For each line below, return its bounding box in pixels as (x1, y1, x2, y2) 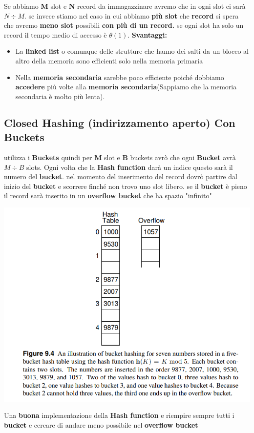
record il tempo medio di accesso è (4, 29, 107, 40)
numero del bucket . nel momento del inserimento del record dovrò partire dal (4, 171, 237, 182)
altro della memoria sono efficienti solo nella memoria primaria (15, 55, 203, 65)
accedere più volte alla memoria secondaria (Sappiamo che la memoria (15, 82, 237, 92)
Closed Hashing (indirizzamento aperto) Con (4, 115, 235, 130)
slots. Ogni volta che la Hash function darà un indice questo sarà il (26, 162, 233, 172)
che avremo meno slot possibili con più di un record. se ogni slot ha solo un (4, 20, 244, 30)
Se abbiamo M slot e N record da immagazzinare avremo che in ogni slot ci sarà (4, 1, 246, 11)
